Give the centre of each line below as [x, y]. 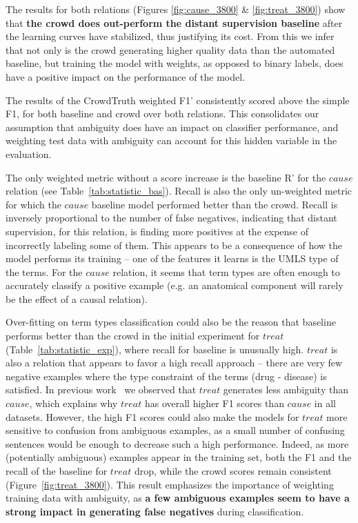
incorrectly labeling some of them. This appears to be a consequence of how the [174, 245]
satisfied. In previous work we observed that [101, 389]
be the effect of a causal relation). [77, 298]
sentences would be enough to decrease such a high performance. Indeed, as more [177, 443]
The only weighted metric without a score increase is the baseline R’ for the [166, 177]
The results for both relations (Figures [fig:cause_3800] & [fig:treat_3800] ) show [176, 9]
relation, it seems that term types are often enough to [226, 272]
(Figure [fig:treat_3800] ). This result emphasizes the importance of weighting [170, 484]
